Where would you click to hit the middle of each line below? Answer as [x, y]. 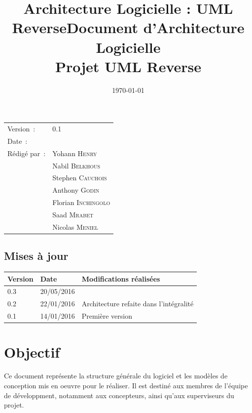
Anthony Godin [76, 190]
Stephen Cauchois [80, 178]
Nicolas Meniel [75, 227]
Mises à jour [36, 256]
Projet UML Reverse [128, 66]
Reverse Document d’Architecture [128, 27]
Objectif [32, 352]
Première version [107, 316]
